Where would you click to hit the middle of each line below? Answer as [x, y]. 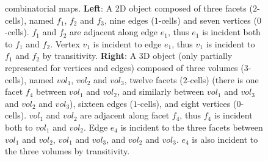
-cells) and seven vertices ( [208, 20]
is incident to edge [127, 43]
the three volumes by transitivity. [67, 151]
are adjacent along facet [125, 115]
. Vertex [65, 43]
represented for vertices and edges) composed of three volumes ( [125, 67]
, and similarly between [161, 91]
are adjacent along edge [114, 32]
